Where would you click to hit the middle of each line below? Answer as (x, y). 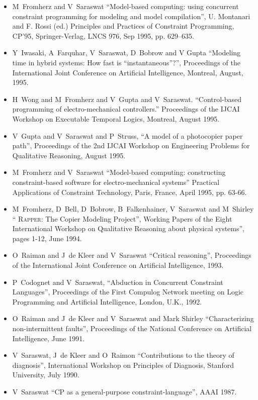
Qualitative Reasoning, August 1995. (69, 155)
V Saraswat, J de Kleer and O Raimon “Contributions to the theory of (123, 355)
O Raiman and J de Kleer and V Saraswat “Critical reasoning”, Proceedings (132, 255)
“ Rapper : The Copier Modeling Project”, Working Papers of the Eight (122, 218)
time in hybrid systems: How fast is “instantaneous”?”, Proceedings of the (126, 62)
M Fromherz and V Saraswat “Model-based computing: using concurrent (125, 6)
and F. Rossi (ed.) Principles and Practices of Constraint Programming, (123, 26)
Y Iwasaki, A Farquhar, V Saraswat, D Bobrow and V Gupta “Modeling (126, 53)
